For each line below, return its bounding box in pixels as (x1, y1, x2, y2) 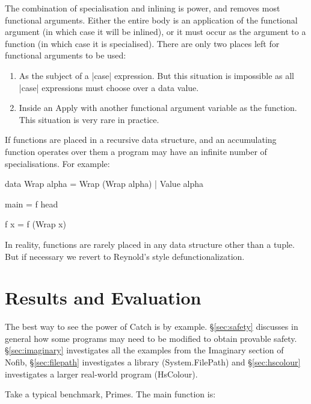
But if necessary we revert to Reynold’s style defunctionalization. (5, 250, 245, 262)
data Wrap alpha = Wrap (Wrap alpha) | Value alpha (5, 177, 203, 190)
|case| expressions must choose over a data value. (19, 81, 199, 93)
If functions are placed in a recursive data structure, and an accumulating (5, 133, 277, 146)
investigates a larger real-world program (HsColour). (5, 367, 198, 380)
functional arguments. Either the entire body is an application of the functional (5, 13, 298, 26)
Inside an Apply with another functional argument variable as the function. (19, 101, 297, 114)
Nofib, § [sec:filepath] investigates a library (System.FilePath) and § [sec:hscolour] (5, 356, 301, 368)
